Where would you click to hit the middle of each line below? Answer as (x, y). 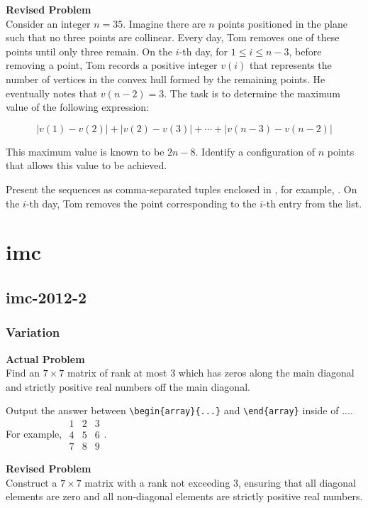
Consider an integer (48, 23)
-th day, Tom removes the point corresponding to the (141, 203)
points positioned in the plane (283, 23)
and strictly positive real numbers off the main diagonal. (128, 386)
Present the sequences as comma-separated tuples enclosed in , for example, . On (182, 189)
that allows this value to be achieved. (87, 165)
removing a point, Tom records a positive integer (112, 65)
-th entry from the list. (313, 203)
